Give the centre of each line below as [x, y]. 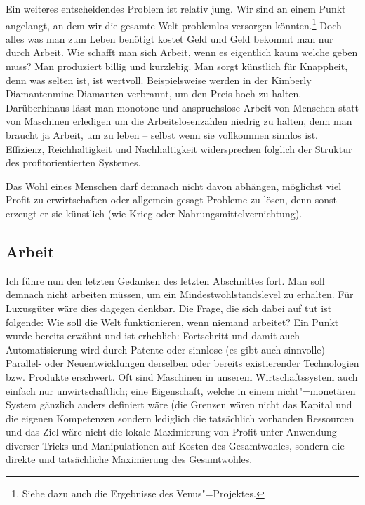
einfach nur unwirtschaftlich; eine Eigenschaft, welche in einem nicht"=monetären [181, 390]
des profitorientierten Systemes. [73, 162]
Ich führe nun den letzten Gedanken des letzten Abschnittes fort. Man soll [165, 280]
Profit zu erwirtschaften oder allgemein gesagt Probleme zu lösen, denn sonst [171, 200]
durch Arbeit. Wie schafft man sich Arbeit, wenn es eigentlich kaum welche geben [182, 52]
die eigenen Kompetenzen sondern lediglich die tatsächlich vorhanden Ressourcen [180, 418]
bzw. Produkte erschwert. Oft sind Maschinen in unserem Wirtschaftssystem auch [182, 376]
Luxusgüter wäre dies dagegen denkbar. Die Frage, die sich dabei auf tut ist [169, 308]
